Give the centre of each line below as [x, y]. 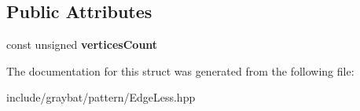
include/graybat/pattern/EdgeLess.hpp [101, 97]
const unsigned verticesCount [82, 44]
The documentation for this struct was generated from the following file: [180, 70]
